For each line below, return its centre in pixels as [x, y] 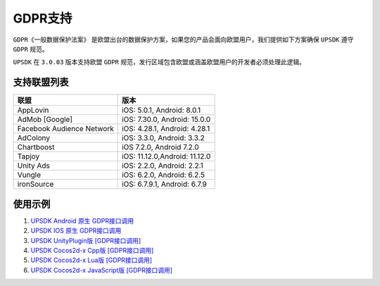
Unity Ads [34, 166]
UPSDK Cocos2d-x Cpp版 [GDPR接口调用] [92, 250]
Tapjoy [28, 156]
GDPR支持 [43, 18]
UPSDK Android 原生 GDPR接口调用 [82, 220]
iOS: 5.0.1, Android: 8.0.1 [161, 111]
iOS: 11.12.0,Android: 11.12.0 [166, 156]
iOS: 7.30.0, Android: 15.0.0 [166, 120]
